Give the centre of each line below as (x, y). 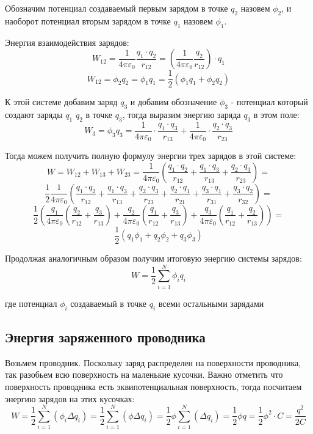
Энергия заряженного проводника (105, 337)
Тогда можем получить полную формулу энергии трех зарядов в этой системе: (151, 156)
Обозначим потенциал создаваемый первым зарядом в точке (117, 8)
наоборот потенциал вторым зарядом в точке (88, 20)
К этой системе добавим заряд (61, 102)
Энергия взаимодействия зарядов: (67, 42)
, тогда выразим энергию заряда (182, 115)
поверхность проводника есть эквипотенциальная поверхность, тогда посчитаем (153, 386)
